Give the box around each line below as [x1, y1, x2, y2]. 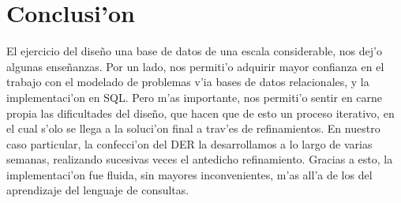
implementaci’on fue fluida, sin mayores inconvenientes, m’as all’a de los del [6, 166, 373, 182]
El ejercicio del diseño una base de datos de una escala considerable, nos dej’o [6, 43, 382, 59]
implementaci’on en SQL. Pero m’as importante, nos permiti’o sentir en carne [6, 88, 383, 105]
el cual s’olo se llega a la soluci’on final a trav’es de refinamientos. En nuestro [6, 120, 380, 137]
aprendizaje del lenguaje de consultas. [6, 182, 189, 198]
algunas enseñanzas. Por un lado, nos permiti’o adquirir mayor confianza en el [6, 58, 384, 74]
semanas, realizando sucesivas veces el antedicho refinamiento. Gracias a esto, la [6, 151, 393, 167]
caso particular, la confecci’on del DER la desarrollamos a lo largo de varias [6, 135, 373, 152]
